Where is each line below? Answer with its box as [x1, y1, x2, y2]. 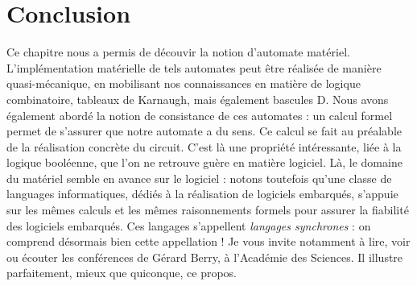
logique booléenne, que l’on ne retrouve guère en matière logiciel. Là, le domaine [6, 154, 403, 171]
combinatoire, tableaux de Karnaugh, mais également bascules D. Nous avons [6, 90, 389, 107]
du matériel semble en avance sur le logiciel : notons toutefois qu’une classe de [6, 169, 392, 186]
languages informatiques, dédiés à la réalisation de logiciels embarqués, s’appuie [6, 185, 398, 202]
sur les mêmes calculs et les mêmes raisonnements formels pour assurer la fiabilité [6, 201, 409, 218]
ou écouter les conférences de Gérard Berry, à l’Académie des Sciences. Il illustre [6, 248, 403, 265]
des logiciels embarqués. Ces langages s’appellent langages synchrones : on [6, 217, 371, 234]
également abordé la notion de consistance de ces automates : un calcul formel [6, 106, 393, 123]
